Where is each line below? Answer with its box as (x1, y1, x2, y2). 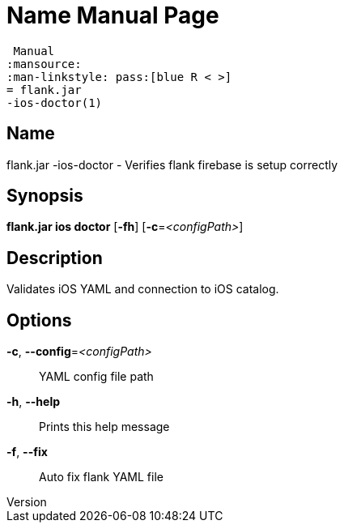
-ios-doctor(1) (6, 96, 103, 109)
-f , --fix (6, 445, 48, 459)
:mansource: (6, 57, 82, 70)
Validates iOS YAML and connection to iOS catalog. (6, 282, 279, 296)
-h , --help (6, 395, 61, 409)
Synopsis (6, 186, 83, 207)
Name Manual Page (6, 2, 219, 29)
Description (6, 247, 103, 268)
